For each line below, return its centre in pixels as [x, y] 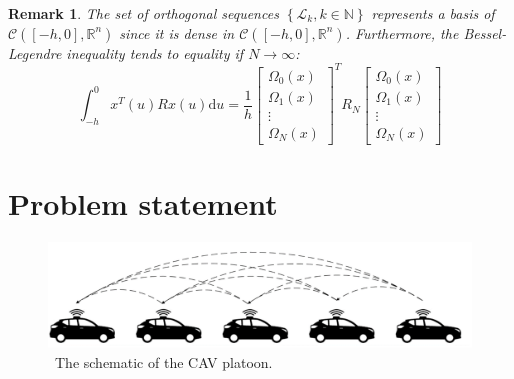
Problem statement [143, 203]
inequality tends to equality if [155, 52]
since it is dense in [177, 32]
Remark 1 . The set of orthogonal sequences [143, 13]
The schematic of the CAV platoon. [163, 361]
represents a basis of [433, 13]
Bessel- [485, 32]
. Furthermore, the [402, 32]
